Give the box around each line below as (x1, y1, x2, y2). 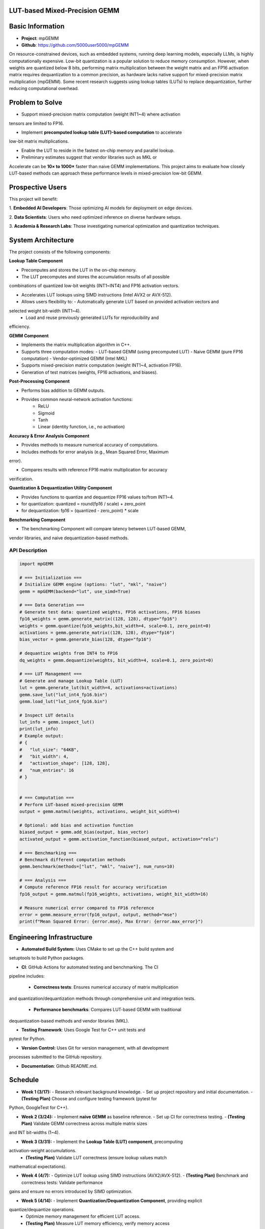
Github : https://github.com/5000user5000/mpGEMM (21, 42, 129, 48)
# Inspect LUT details (19, 712, 74, 718)
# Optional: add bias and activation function (19, 822, 133, 828)
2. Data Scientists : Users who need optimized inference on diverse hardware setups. (9, 214, 182, 220)
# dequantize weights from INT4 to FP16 (19, 650, 118, 656)
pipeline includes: (9, 973, 45, 979)
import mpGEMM (19, 561, 53, 567)
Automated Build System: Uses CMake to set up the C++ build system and (21, 946, 174, 952)
